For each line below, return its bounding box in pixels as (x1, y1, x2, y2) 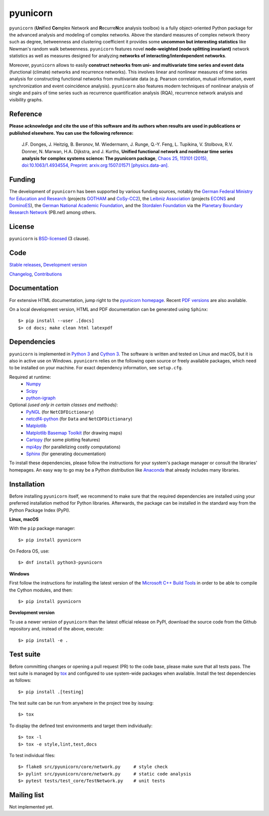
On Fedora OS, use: (9, 548, 50, 554)
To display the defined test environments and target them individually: (9, 723, 153, 729)
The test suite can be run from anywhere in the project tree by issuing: (9, 700, 154, 706)
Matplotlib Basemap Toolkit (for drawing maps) (26, 430, 123, 436)
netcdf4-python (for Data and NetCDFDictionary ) (26, 416, 133, 422)
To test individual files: (9, 753, 56, 759)
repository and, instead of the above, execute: (9, 626, 104, 632)
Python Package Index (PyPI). (9, 507, 71, 513)
